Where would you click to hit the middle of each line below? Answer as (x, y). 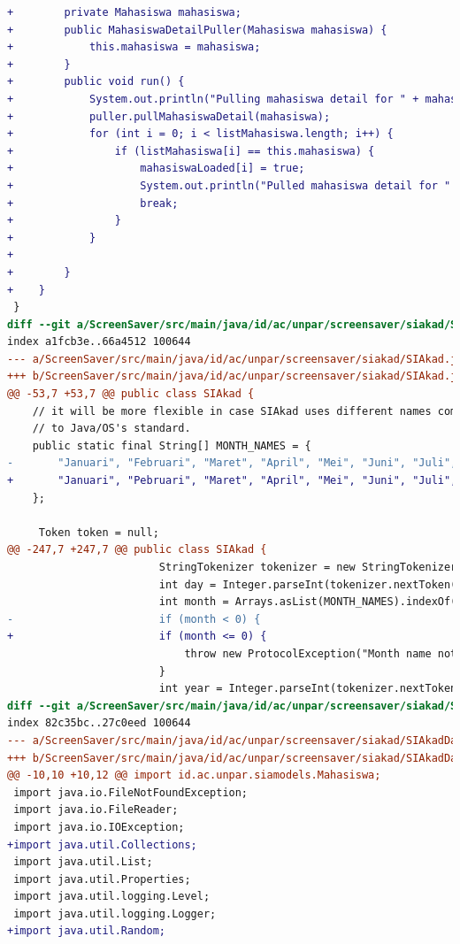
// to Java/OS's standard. (111, 429)
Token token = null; (99, 532)
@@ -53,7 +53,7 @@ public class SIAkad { (131, 394)
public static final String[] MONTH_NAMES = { (172, 445)
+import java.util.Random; (86, 931)
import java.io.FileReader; (96, 810)
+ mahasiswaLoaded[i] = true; (156, 169)
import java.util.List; (83, 862)
